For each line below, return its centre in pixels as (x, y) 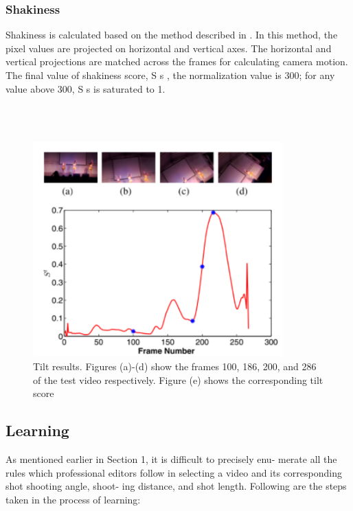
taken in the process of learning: (73, 499)
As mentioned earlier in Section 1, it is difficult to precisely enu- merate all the (171, 458)
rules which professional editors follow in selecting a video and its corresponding (174, 472)
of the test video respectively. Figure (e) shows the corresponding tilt (178, 379)
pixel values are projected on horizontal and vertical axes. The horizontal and (169, 48)
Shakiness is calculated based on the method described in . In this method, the (172, 35)
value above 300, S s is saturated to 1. (86, 88)
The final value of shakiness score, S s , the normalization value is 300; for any (170, 75)
